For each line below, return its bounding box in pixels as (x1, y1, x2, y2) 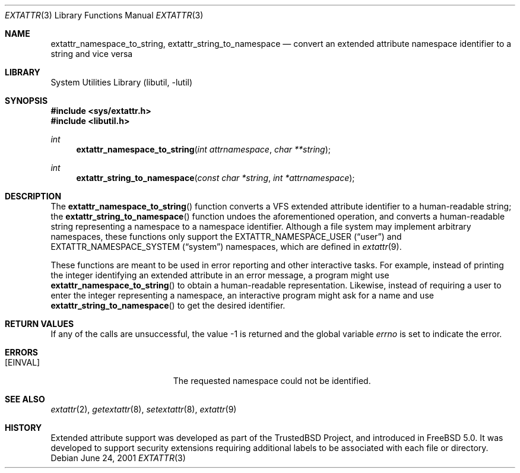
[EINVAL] (5, 357, 40, 367)
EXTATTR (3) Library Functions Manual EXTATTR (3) (5, 10, 204, 20)
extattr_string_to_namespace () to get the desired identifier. (50, 300, 286, 310)
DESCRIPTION (5, 191, 62, 201)
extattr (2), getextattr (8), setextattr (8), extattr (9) (50, 404, 237, 414)
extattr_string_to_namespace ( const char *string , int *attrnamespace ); (76, 173, 355, 183)
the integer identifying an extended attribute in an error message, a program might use (50, 270, 389, 280)
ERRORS (5, 347, 39, 357)
